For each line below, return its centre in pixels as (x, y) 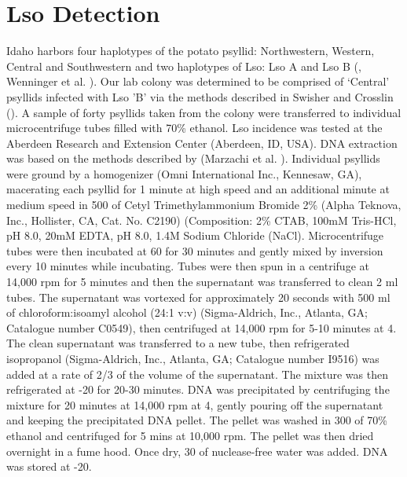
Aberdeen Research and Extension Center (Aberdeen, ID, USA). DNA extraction (202, 143)
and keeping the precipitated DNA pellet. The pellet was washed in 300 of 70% (197, 420)
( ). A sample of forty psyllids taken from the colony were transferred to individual (204, 112)
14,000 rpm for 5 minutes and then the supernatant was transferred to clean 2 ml (202, 282)
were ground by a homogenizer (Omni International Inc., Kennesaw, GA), (184, 173)
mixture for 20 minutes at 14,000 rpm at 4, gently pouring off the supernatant (195, 404)
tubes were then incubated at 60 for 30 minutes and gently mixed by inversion (195, 250)
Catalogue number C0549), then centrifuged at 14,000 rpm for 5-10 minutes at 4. (202, 327)
